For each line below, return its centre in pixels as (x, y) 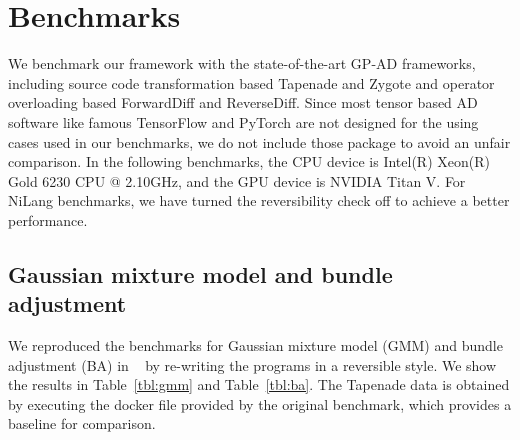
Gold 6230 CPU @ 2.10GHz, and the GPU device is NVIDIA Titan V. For (237, 180)
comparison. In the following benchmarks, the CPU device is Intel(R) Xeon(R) (249, 161)
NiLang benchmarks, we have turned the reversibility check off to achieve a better (259, 200)
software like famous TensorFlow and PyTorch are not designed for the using (243, 121)
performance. (48, 219)
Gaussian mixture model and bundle (200, 273)
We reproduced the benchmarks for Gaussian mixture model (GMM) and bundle (255, 345)
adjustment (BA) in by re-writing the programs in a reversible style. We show (252, 364)
